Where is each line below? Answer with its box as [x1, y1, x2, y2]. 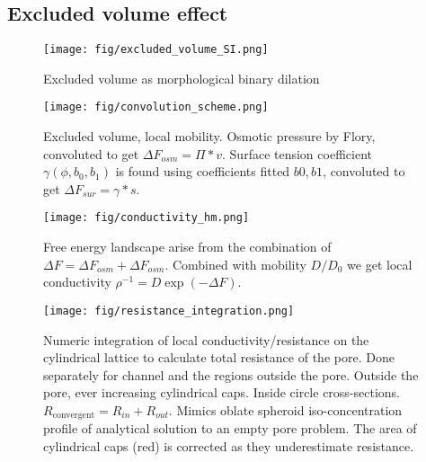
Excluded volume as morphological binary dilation [43, 68, 320, 87]
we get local [347, 254, 413, 273]
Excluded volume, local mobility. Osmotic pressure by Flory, [43, 127, 376, 146]
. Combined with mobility [164, 254, 306, 273]
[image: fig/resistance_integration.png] [43, 304, 295, 317]
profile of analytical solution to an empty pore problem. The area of [43, 419, 417, 438]
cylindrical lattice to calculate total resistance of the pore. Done [43, 348, 395, 367]
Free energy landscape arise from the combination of [43, 237, 332, 256]
